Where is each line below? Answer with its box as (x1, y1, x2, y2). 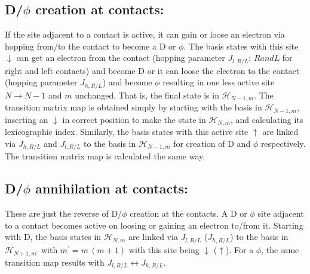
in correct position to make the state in (62, 113, 206, 125)
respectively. (260, 137, 306, 149)
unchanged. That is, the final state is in (75, 88, 219, 101)
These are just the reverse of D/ (5, 207, 122, 220)
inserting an (5, 113, 48, 125)
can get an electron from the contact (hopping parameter (16, 51, 225, 64)
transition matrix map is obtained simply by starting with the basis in (5, 101, 262, 113)
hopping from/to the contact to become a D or (5, 39, 176, 52)
